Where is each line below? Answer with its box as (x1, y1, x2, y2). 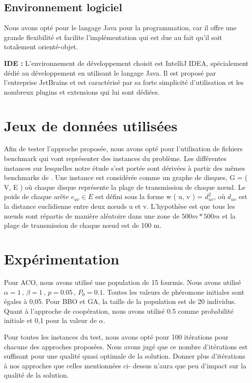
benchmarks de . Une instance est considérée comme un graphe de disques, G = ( (4, 172, 248, 182)
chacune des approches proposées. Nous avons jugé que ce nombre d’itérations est (4, 341, 248, 351)
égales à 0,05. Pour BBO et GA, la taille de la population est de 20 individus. (4, 296, 236, 306)
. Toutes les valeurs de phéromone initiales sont (103, 286, 245, 297)
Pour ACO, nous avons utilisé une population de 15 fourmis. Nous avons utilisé (4, 277, 241, 287)
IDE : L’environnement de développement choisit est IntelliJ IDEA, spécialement (4, 58, 249, 68)
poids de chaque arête (4, 191, 69, 202)
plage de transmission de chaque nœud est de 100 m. (4, 220, 162, 230)
